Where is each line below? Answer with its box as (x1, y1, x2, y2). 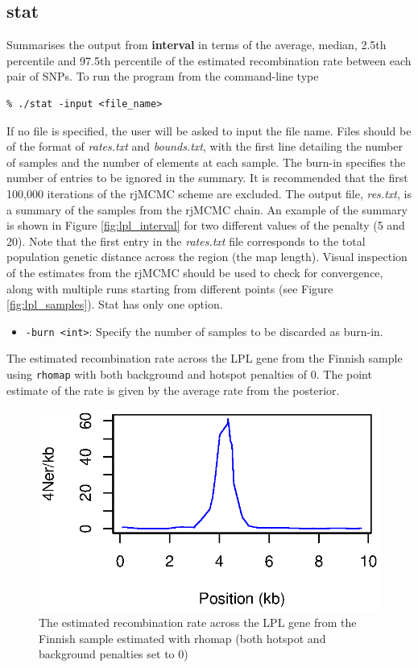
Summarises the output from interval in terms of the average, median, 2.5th (6, 36, 387, 53)
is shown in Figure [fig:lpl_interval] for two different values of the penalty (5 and (6, 217, 405, 234)
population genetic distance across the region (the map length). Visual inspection (6, 248, 408, 265)
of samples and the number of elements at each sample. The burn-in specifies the (6, 153, 406, 170)
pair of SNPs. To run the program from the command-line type (6, 68, 319, 85)
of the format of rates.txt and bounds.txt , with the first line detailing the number (6, 138, 403, 155)
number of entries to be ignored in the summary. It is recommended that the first (6, 169, 408, 186)
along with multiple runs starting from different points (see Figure (6, 280, 333, 297)
